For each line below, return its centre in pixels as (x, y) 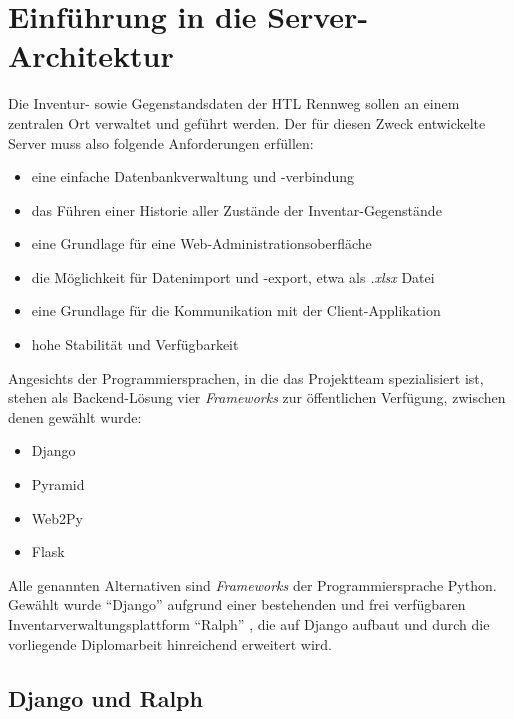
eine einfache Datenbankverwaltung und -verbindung (193, 176)
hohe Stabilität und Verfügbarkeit (135, 344)
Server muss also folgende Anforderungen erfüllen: (161, 142)
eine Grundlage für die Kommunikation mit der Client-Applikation (236, 310)
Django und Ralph (105, 697)
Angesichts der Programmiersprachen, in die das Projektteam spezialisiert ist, (246, 377)
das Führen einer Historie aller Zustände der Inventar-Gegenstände (236, 209)
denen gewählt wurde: (75, 416)
